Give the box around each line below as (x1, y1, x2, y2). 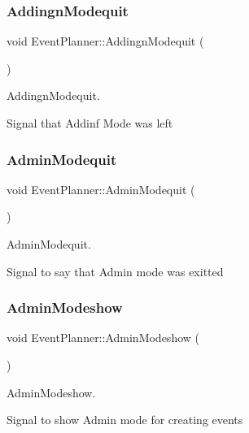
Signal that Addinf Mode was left (7, 115, 173, 131)
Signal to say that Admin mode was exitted (7, 262, 224, 279)
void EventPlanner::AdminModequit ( (7, 180, 195, 197)
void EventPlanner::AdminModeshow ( (7, 329, 199, 346)
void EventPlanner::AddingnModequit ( (7, 32, 204, 50)
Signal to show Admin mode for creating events (7, 411, 243, 428)
